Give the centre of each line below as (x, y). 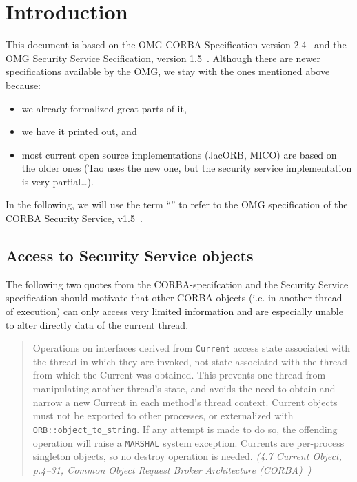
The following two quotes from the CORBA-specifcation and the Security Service (177, 284)
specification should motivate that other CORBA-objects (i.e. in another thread (174, 298)
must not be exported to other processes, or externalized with (163, 415)
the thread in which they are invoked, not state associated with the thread (190, 361)
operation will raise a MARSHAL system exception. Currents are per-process (188, 442)
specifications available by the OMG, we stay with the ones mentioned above (168, 71)
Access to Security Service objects (130, 255)
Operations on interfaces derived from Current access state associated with (192, 348)
